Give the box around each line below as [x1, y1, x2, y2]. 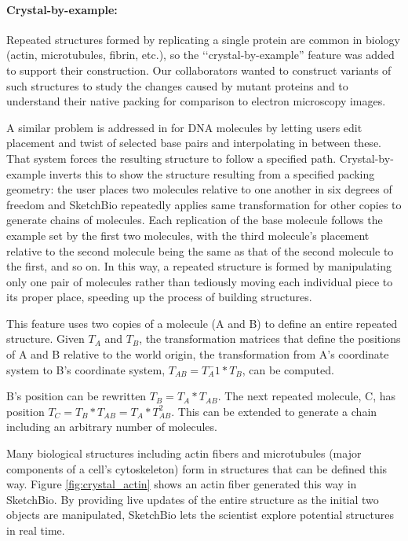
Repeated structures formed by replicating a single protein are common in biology [6, 31, 400, 47]
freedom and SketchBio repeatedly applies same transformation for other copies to [6, 196, 402, 212]
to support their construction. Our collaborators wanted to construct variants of [6, 61, 392, 78]
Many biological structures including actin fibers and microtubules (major [6, 445, 362, 462]
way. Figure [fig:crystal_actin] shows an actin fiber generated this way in [6, 476, 357, 492]
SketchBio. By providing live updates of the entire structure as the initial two [6, 491, 379, 507]
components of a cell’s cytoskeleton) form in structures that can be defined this [6, 460, 388, 477]
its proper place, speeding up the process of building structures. [6, 289, 312, 305]
